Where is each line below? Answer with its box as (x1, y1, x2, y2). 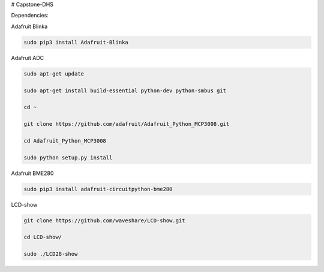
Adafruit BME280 (11, 170, 54, 177)
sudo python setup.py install (23, 154, 113, 161)
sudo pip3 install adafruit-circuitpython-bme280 (23, 186, 173, 192)
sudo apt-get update (23, 70, 84, 77)
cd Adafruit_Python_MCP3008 (23, 137, 106, 144)
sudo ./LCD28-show (23, 250, 78, 258)
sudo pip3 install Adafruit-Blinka (23, 39, 128, 46)
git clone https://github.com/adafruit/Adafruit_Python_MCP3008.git (23, 120, 230, 128)
